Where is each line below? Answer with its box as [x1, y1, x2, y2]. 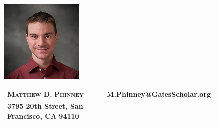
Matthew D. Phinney [7, 88, 84, 99]
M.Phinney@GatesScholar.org [107, 88, 211, 99]
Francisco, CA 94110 [7, 110, 79, 121]
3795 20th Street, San [7, 101, 83, 111]
